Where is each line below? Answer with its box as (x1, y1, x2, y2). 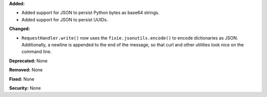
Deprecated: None (9, 57, 48, 64)
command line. (21, 48, 52, 54)
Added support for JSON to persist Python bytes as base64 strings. (21, 10, 160, 16)
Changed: (9, 26, 30, 32)
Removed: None (9, 67, 43, 73)
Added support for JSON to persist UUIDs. (21, 16, 108, 22)
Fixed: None (9, 76, 35, 82)
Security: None (9, 85, 41, 91)
